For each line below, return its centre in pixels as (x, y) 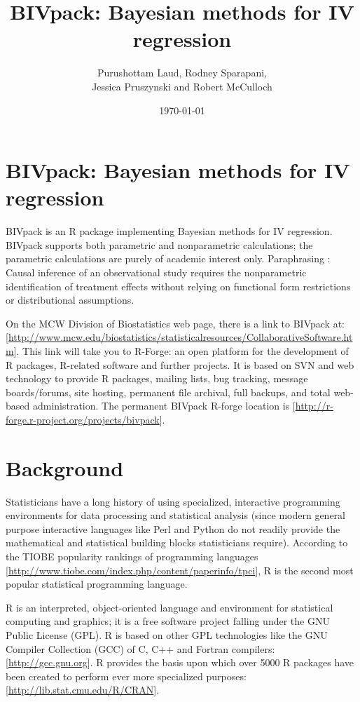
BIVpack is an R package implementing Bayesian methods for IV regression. (169, 231)
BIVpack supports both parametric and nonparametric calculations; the (159, 244)
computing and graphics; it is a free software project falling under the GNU (168, 621)
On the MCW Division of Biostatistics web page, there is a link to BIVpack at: (175, 323)
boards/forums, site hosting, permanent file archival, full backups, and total (168, 392)
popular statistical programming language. (97, 584)
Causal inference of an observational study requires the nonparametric (156, 272)
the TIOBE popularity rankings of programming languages (132, 556)
